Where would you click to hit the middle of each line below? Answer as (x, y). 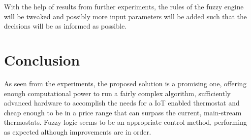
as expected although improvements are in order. (78, 131)
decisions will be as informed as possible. (65, 26)
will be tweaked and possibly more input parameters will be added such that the (125, 16)
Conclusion (42, 59)
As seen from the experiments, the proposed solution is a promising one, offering (125, 83)
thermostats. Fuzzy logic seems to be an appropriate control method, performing (125, 122)
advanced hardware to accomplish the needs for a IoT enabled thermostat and (122, 103)
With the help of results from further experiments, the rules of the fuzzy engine (124, 6)
